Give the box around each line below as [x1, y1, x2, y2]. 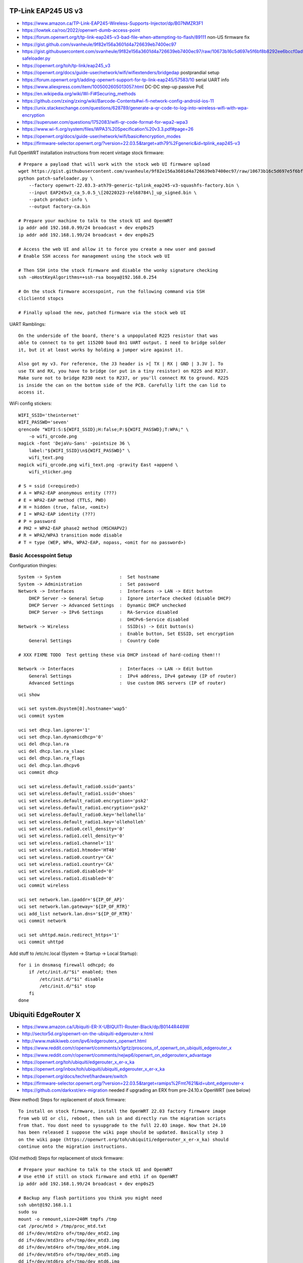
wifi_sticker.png [28, 469, 72, 474]
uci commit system [18, 713, 64, 718]
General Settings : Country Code [28, 638, 160, 644]
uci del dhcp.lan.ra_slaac [18, 748, 85, 754]
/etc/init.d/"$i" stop [39, 983, 96, 989]
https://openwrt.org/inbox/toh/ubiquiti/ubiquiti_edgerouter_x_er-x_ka [22, 1066, 165, 1072]
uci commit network [18, 918, 67, 924]
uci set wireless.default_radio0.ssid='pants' [18, 784, 136, 789]
